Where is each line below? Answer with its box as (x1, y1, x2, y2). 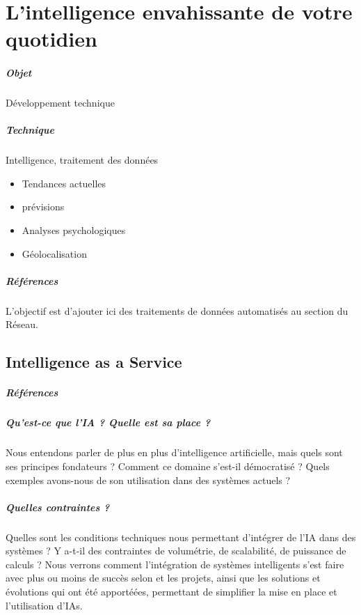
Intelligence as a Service (6, 351, 182, 373)
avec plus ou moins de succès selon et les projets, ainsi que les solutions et (6, 570, 321, 585)
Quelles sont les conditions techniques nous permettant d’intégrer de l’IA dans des (6, 529, 356, 544)
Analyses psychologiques (22, 223, 126, 238)
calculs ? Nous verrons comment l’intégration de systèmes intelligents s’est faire (6, 556, 344, 571)
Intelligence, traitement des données (6, 153, 159, 167)
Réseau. (6, 317, 38, 332)
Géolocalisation (22, 246, 87, 260)
